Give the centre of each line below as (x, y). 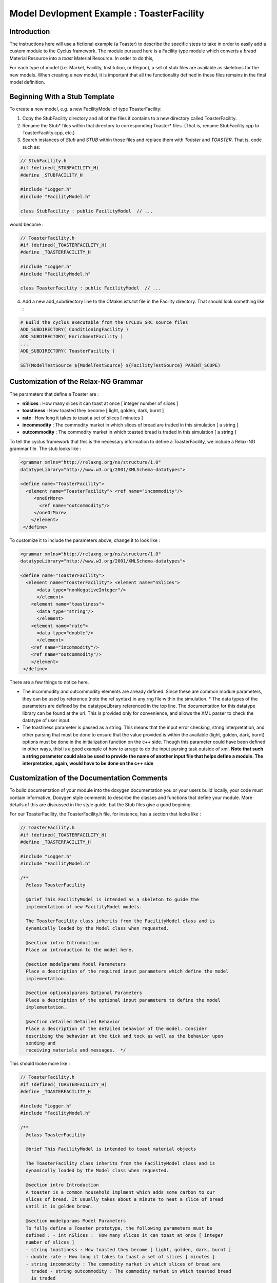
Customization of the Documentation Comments (88, 778)
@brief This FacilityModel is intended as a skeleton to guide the (112, 900)
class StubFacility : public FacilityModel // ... (87, 211)
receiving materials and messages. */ (76, 1050)
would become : (26, 224)
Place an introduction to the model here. (80, 950)
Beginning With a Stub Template (62, 97)
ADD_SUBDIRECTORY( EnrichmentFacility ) (72, 337)
